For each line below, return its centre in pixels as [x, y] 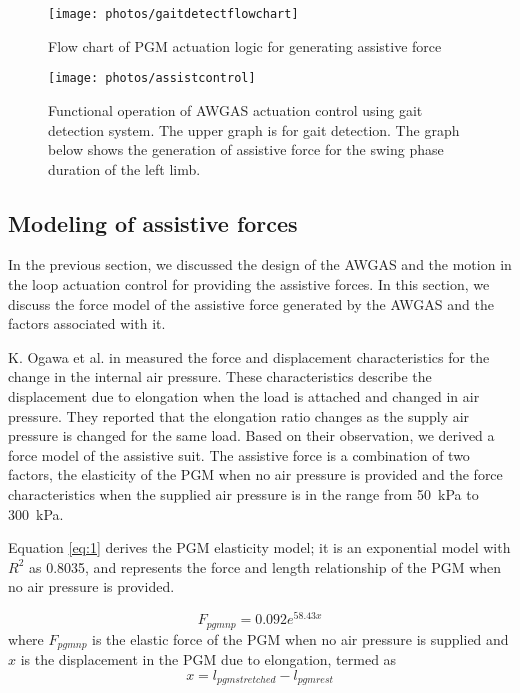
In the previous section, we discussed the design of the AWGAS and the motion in [260, 264]
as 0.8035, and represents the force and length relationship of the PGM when [265, 566]
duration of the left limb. [124, 168]
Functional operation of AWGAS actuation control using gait [235, 109]
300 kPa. [36, 513]
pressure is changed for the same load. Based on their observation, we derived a [251, 435]
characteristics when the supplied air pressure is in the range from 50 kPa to [243, 494]
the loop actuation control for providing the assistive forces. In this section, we [249, 284]
